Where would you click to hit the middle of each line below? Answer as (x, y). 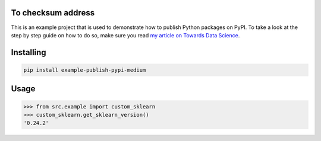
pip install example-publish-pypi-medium (85, 70)
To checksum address (53, 13)
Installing (29, 52)
